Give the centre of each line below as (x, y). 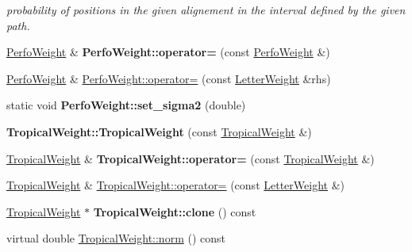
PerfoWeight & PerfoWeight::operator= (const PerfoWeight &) (168, 52)
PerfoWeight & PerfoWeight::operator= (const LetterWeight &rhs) (169, 78)
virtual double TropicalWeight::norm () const (116, 238)
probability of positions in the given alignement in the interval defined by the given (206, 10)
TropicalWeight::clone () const (175, 211)
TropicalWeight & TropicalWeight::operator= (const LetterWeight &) (175, 185)
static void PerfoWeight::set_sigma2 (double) (126, 105)
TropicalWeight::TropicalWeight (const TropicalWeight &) (159, 131)
